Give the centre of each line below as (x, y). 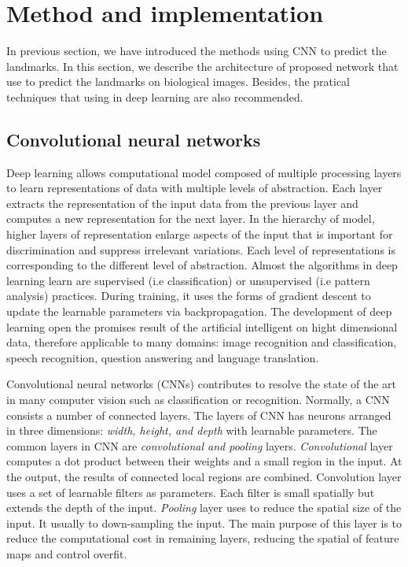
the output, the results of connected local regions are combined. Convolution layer (204, 476)
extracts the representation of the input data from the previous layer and (182, 203)
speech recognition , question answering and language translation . (163, 357)
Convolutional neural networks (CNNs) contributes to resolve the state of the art (202, 384)
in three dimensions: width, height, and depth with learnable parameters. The (192, 430)
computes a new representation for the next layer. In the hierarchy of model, (191, 219)
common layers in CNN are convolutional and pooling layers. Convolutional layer (200, 445)
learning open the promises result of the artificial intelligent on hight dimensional (202, 326)
